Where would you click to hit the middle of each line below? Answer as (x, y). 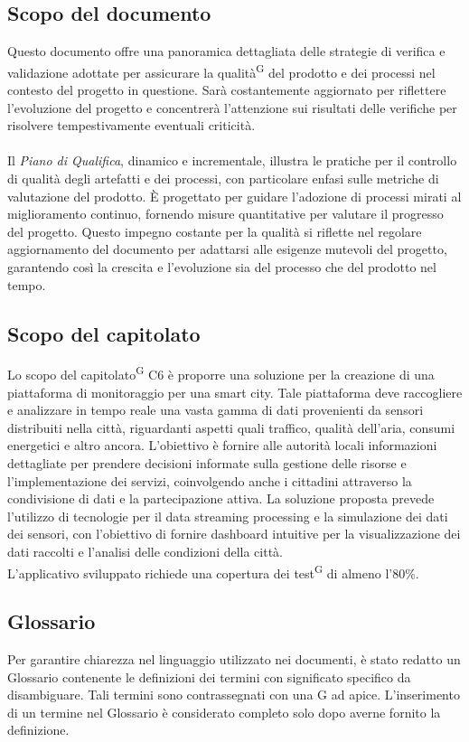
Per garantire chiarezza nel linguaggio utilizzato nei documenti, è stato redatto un (234, 659)
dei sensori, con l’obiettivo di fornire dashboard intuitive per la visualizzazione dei (234, 534)
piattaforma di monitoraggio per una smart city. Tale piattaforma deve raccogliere (235, 392)
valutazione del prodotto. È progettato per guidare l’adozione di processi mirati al (234, 196)
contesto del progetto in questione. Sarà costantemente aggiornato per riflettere (227, 90)
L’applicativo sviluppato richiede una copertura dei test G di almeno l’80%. (213, 571)
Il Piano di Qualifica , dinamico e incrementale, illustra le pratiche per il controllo (232, 160)
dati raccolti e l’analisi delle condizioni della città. (145, 551)
